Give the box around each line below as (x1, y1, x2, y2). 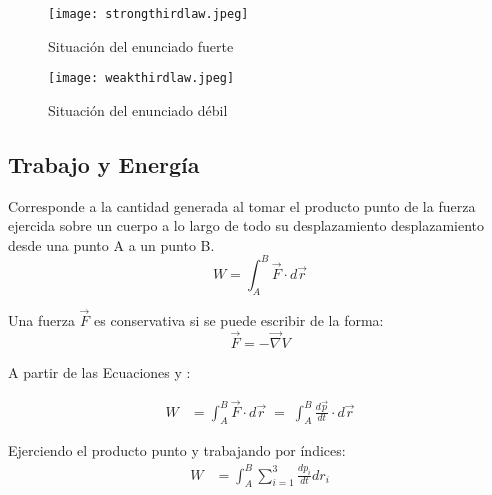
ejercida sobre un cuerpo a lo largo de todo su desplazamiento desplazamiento (8, 215, 485, 236)
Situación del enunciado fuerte (48, 35, 234, 56)
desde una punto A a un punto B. (8, 234, 215, 255)
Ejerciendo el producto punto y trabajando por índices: (8, 440, 346, 461)
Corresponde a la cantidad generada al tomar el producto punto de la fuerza (8, 195, 476, 216)
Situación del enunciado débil (48, 99, 228, 120)
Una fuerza (8, 310, 75, 330)
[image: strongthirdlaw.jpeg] (48, 7, 249, 21)
